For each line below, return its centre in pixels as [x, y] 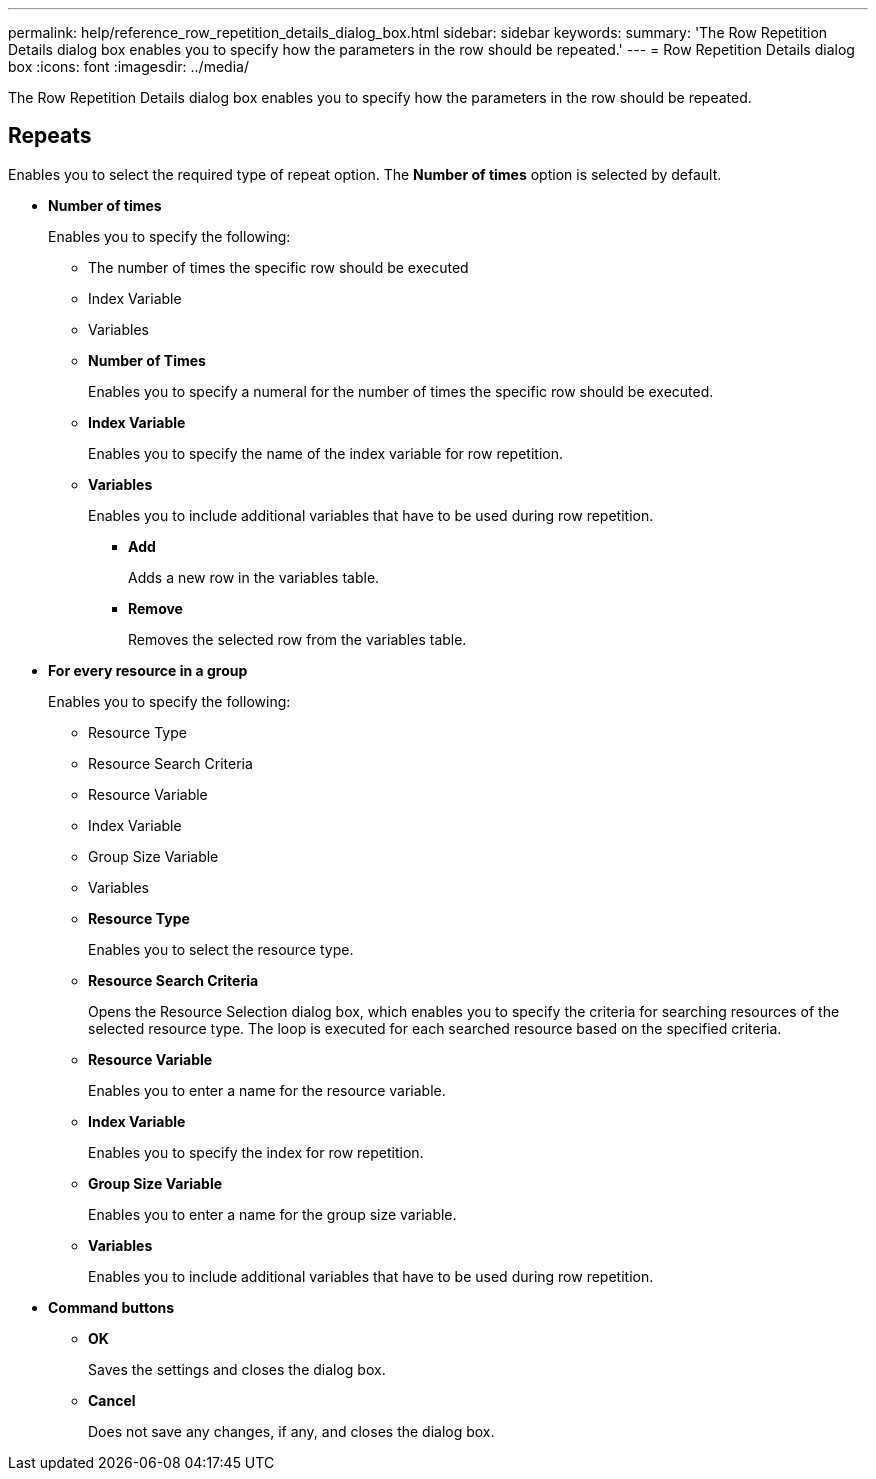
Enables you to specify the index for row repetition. [256, 1152]
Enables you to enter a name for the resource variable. [267, 1090]
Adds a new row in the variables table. [254, 577]
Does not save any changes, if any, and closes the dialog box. [291, 1431]
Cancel [112, 1400]
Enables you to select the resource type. [221, 949]
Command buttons [111, 1307]
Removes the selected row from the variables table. [297, 639]
